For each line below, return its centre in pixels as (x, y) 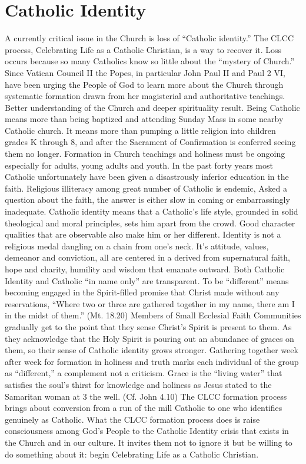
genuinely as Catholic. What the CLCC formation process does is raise (132, 419)
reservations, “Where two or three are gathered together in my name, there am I (150, 303)
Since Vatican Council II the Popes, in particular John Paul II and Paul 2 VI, (145, 72)
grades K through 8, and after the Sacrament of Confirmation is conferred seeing (150, 142)
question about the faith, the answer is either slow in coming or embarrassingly (147, 200)
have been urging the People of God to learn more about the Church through (144, 84)
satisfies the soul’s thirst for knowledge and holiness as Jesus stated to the (138, 384)
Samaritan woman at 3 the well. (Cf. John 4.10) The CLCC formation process (146, 396)
